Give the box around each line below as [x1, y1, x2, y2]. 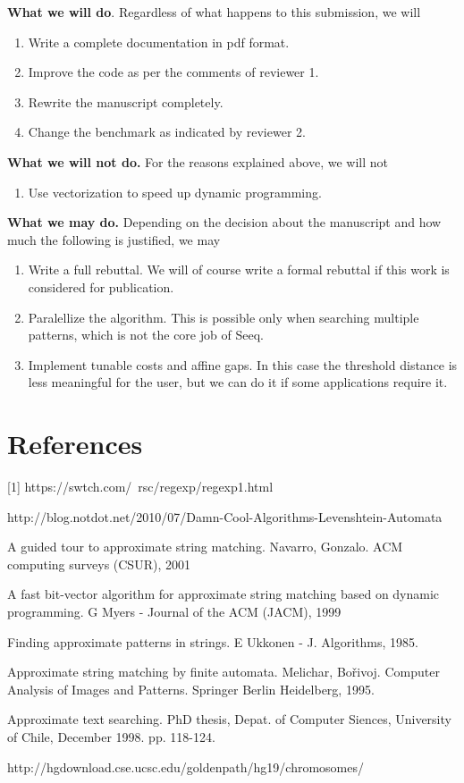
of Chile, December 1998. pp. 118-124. [7, 727, 215, 745]
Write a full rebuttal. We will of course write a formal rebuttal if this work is [28, 260, 450, 279]
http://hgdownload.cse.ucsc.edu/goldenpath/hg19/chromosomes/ [7, 757, 364, 776]
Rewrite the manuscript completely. [28, 92, 224, 111]
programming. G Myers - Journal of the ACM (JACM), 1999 [7, 602, 342, 620]
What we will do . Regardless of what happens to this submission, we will [7, 3, 421, 21]
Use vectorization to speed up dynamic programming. [28, 182, 322, 201]
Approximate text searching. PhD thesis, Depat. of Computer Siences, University [7, 710, 451, 728]
